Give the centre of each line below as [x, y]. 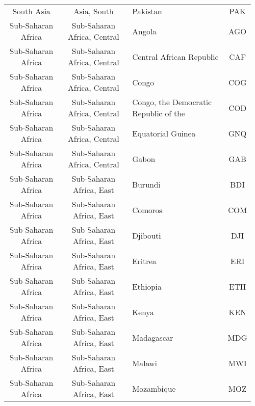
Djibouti [147, 235]
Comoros [147, 210]
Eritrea [144, 261]
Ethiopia [147, 286]
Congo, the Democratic [172, 102]
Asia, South [94, 11]
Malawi [145, 363]
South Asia [31, 11]
